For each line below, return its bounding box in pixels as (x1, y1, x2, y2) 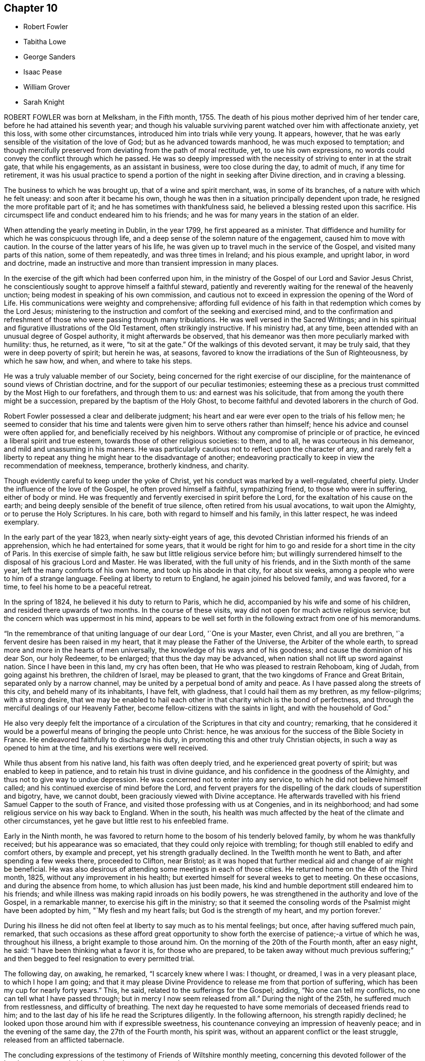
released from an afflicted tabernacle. (4, 1036, 124, 1044)
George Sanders (23, 53, 76, 61)
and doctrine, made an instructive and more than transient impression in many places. (4, 259, 279, 268)
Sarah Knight (23, 98, 65, 107)
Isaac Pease (23, 68, 62, 76)
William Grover (23, 83, 70, 91)
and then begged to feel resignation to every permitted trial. (4, 954, 195, 963)
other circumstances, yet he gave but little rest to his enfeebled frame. (4, 817, 229, 825)
